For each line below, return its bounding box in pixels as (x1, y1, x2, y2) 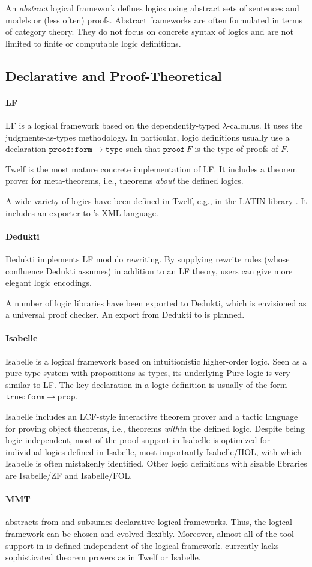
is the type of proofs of (194, 142, 278, 155)
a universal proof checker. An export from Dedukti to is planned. (5, 308, 245, 321)
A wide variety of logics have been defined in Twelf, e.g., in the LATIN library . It (5, 194, 307, 207)
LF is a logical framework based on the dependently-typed (5, 118, 220, 131)
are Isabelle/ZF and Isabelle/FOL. (5, 469, 133, 482)
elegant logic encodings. (5, 276, 92, 289)
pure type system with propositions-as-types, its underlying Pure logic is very (5, 366, 290, 379)
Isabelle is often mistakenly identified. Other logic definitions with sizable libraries (5, 457, 307, 470)
